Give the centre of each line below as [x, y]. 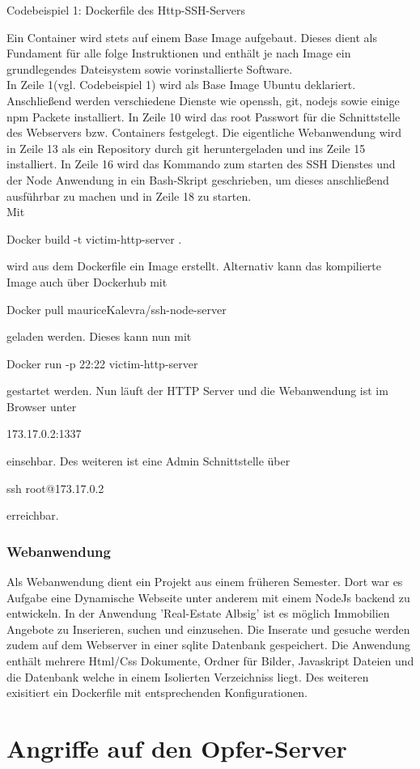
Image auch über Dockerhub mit [87, 281]
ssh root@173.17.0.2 [55, 488]
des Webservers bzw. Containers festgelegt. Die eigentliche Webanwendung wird [204, 132]
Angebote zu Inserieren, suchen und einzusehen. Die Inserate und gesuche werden [208, 629]
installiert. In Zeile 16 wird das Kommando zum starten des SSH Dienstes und [201, 164]
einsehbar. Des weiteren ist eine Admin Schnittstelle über [148, 461]
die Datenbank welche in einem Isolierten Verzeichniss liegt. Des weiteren [188, 676]
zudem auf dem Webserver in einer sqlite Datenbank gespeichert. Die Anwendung [208, 645]
